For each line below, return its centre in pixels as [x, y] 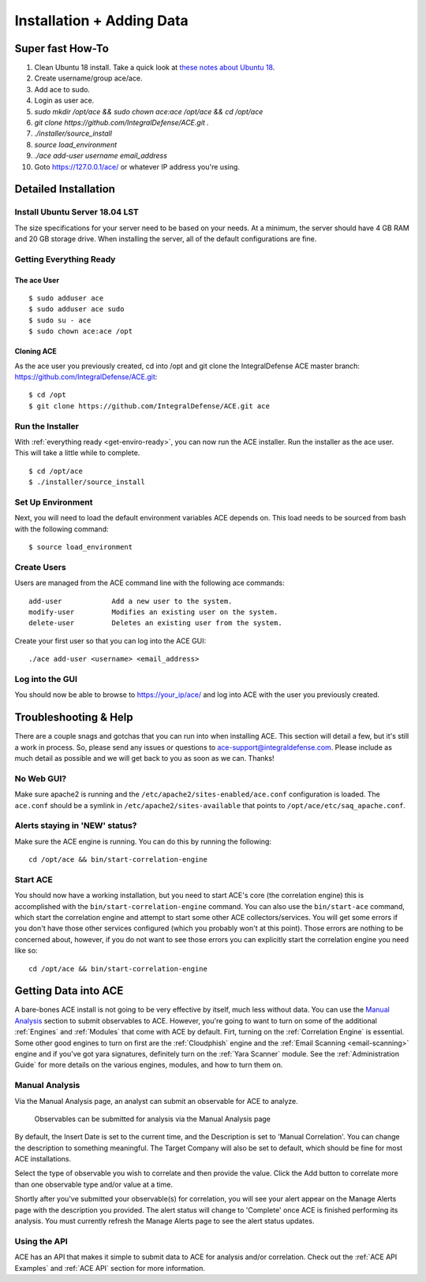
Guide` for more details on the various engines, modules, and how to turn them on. [149, 1065]
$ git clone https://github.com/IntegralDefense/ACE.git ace [149, 406]
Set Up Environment [54, 502]
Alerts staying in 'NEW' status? [76, 825]
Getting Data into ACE [69, 991]
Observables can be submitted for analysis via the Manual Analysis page [153, 1119]
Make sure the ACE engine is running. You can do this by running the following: [143, 841]
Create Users [40, 567]
